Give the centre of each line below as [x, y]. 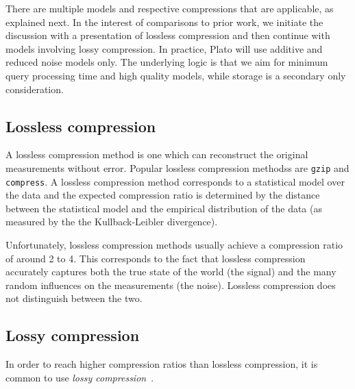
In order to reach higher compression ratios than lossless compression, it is [162, 364]
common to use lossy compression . [80, 377]
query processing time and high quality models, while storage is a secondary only [176, 75]
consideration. [35, 89]
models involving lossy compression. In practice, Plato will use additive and [164, 48]
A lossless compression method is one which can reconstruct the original [157, 154]
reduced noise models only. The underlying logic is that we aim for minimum [167, 62]
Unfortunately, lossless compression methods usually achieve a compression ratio [174, 245]
